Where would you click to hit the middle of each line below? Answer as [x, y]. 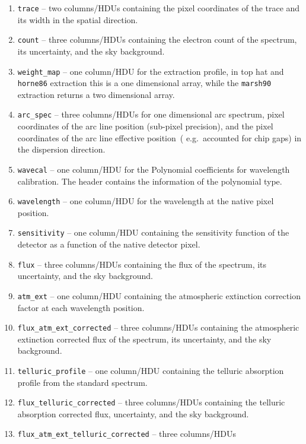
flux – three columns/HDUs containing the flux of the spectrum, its [142, 264]
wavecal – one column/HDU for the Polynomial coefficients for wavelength [154, 169]
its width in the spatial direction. [78, 19]
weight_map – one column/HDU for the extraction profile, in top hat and [151, 71]
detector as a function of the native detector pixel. [109, 244]
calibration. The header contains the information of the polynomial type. [150, 181]
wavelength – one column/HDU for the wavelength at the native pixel [146, 201]
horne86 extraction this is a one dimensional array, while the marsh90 [144, 83]
